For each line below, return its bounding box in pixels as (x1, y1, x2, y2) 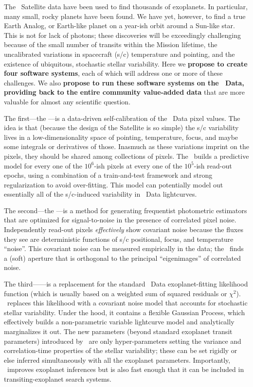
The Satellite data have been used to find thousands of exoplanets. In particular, (4, 1, 248, 11)
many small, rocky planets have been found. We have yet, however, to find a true (4, 11, 246, 21)
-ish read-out (194, 160, 232, 170)
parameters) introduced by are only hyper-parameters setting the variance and (4, 336, 241, 346)
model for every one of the (4, 160, 83, 170)
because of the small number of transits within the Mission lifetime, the (4, 39, 217, 50)
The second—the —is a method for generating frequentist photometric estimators (4, 205, 247, 215)
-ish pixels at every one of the (94, 160, 182, 170)
